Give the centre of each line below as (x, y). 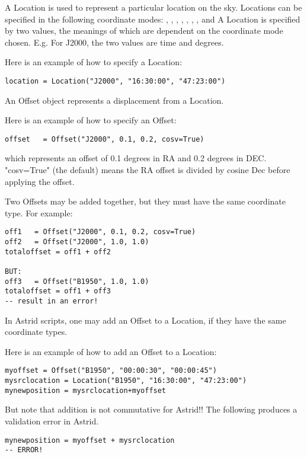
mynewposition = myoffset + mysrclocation (90, 440)
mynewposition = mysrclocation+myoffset (86, 390)
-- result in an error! (52, 301)
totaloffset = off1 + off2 (58, 252)
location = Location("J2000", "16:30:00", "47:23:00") (115, 81)
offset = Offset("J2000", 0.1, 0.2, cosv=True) (105, 139)
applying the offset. (40, 181)
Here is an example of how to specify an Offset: (91, 120)
